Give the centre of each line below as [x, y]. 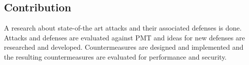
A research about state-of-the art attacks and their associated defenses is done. [123, 28]
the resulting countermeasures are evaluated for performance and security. [115, 56]
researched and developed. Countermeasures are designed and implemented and [124, 47]
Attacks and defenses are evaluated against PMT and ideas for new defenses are [124, 37]
